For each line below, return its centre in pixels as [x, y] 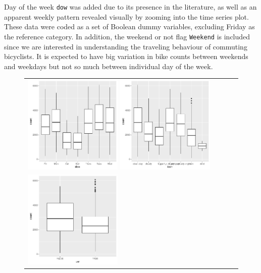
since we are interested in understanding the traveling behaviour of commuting [126, 46]
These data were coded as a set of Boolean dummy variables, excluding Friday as [129, 26]
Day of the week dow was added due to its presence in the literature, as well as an [130, 7]
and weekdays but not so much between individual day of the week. [109, 66]
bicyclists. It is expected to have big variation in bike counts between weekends [126, 56]
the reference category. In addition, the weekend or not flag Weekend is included [127, 36]
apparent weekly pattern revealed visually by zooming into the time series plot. [126, 16]
